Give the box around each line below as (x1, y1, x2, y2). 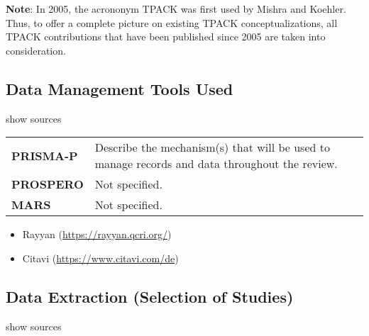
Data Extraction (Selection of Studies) (6, 285, 294, 307)
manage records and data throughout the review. (94, 155, 338, 172)
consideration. (6, 43, 66, 57)
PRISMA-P (11, 147, 78, 164)
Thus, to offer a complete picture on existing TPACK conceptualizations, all (6, 15, 338, 30)
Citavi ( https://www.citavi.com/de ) (22, 250, 179, 265)
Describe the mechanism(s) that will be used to (94, 139, 330, 156)
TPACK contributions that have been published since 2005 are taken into (6, 29, 326, 44)
